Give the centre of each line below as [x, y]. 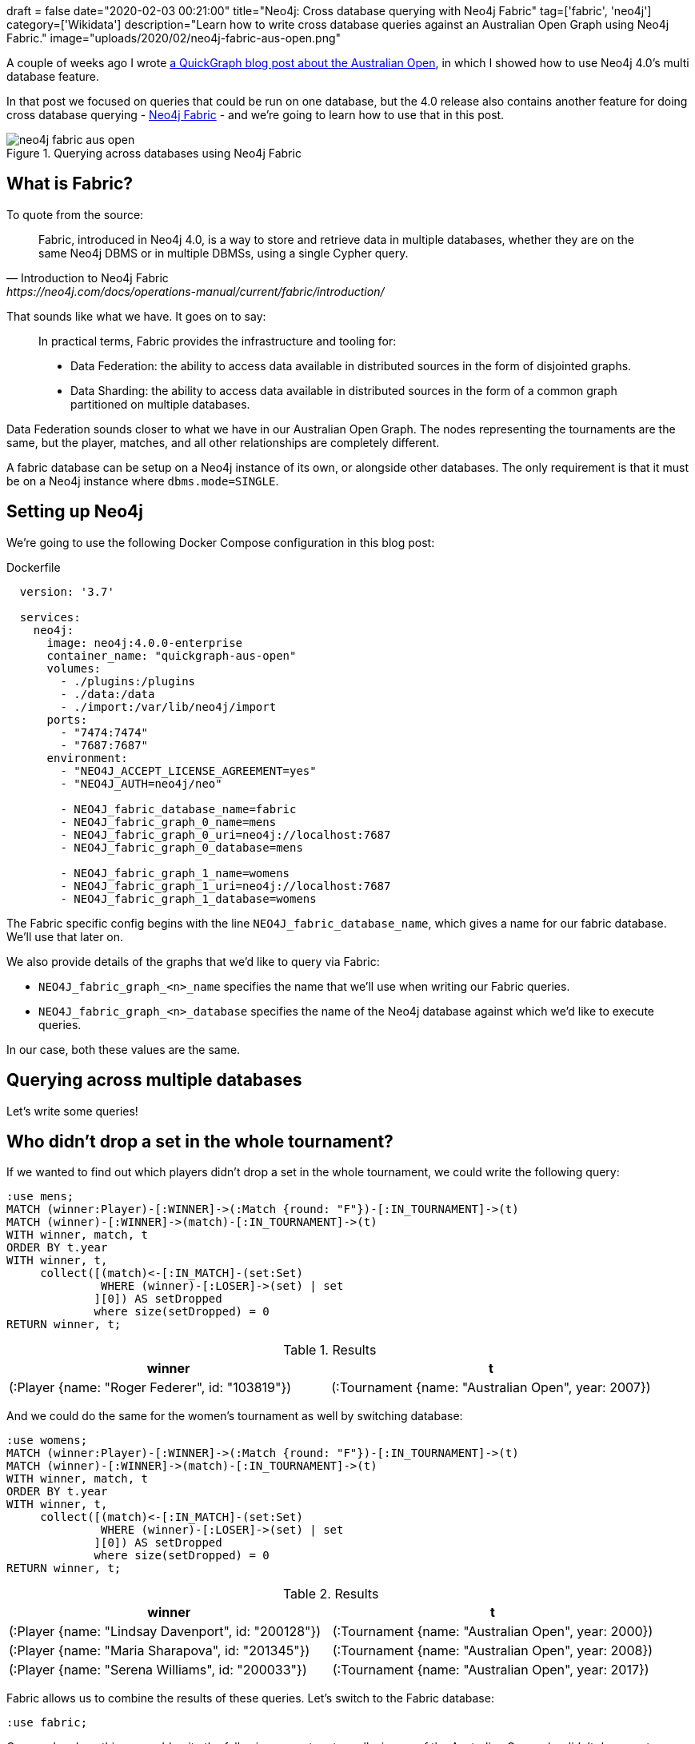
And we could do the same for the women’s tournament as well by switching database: [235, 1416]
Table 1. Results [330, 1350]
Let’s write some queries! [72, 1111]
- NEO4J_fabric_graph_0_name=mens [168, 822]
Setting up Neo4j [75, 512]
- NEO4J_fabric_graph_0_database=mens [182, 847]
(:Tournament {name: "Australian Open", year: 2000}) [493, 1632]
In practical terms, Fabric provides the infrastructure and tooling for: [218, 341]
